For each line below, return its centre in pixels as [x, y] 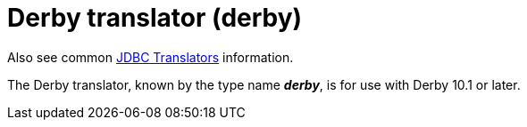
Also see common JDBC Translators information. [151, 57]
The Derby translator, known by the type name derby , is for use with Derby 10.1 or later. [264, 84]
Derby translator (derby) [155, 18]
